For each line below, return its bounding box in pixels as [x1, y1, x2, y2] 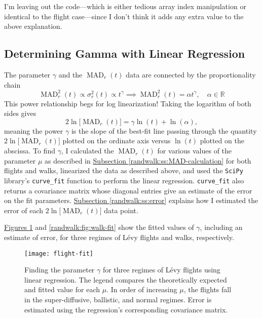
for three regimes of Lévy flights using [102, 264, 220, 275]
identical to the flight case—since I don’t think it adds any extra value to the [4, 11, 244, 21]
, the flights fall [183, 284, 232, 295]
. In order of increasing [106, 284, 177, 295]
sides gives [4, 108, 36, 118]
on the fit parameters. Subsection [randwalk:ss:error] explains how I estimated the [4, 195, 258, 206]
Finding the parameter [24, 264, 95, 275]
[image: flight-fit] [24, 250, 94, 257]
